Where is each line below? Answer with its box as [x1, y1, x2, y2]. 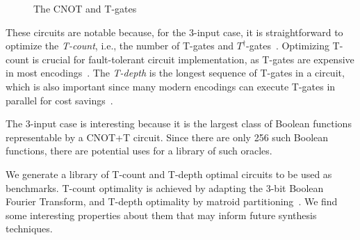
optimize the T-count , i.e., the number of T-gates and [6, 38, 234, 53]
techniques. [6, 221, 53, 236]
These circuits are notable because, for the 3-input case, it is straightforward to [6, 24, 343, 39]
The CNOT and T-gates [33, 1, 137, 15]
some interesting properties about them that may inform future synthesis [6, 207, 317, 222]
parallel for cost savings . [6, 93, 113, 107]
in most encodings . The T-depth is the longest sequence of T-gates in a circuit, [6, 65, 345, 80]
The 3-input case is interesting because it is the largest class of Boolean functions [6, 116, 352, 131]
